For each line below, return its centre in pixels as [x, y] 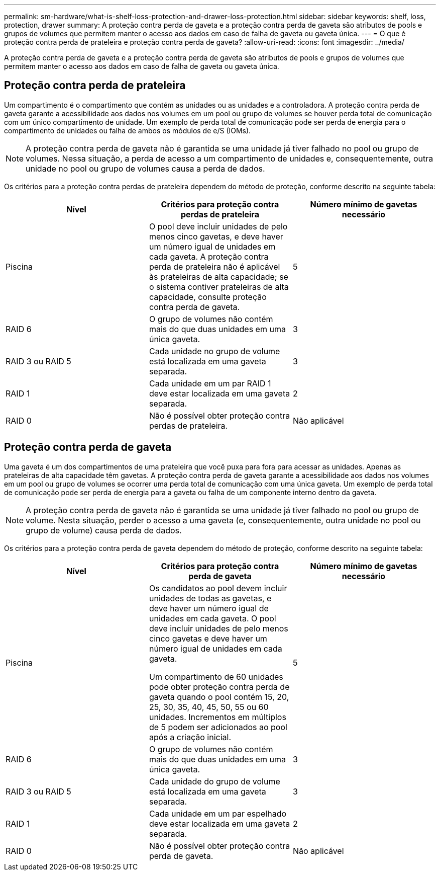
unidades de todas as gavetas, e [210, 598]
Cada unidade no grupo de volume [214, 351]
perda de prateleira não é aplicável [214, 266]
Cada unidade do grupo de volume [214, 781]
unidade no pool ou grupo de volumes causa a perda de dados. [145, 168]
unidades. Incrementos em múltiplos [217, 717]
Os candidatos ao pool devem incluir [218, 588]
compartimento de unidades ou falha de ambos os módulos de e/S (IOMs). [128, 130]
